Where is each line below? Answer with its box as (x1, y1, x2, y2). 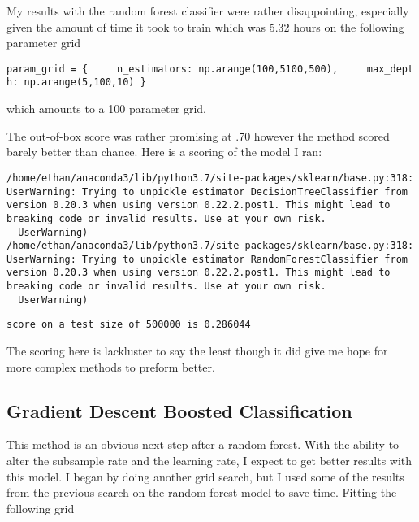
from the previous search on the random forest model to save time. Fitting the (6, 484, 397, 501)
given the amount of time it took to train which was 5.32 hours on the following (6, 18, 404, 35)
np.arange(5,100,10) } (24, 76, 146, 89)
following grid (6, 499, 75, 516)
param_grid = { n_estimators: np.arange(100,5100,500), (6, 63, 339, 75)
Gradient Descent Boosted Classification (6, 398, 352, 423)
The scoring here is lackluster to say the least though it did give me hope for (6, 342, 388, 359)
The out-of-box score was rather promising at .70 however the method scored (6, 127, 390, 144)
